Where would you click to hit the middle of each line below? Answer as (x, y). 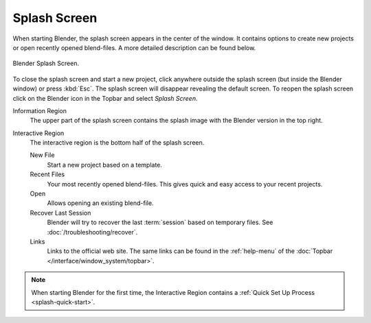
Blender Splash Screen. (46, 63)
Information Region (40, 110)
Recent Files (47, 174)
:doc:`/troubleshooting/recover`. (92, 232)
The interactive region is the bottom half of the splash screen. (117, 143)
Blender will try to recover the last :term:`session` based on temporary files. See (160, 222)
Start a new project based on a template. (105, 165)
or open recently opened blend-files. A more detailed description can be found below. (134, 47)
